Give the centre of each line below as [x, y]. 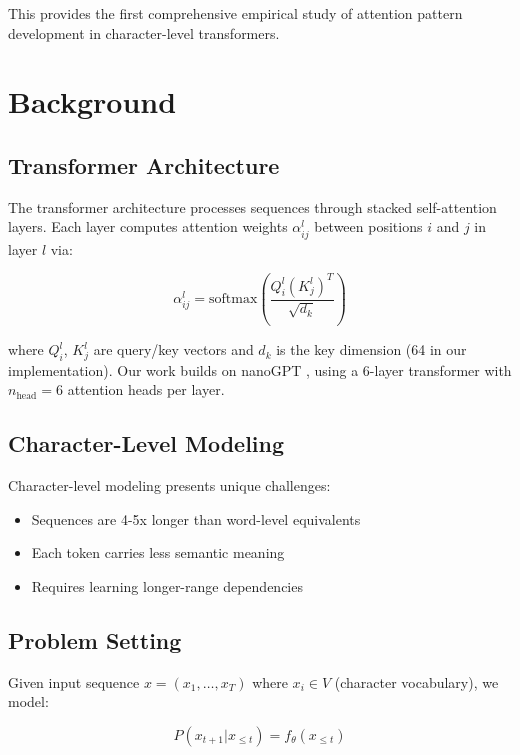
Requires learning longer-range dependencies [167, 586]
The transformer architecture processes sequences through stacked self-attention [252, 206]
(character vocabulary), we [416, 681]
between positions [368, 226]
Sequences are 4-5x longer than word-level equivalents [196, 518]
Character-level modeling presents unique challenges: [169, 485]
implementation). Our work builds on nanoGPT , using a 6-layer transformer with [260, 369]
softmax [233, 299]
